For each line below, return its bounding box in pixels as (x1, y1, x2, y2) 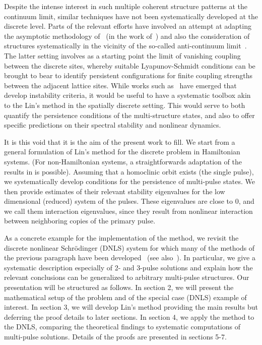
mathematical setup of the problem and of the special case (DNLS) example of (4, 292, 247, 302)
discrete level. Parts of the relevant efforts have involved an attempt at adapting (4, 21, 251, 31)
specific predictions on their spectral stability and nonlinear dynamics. (4, 120, 221, 130)
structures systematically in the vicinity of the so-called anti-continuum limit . (4, 40, 247, 51)
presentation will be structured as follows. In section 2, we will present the (4, 282, 234, 293)
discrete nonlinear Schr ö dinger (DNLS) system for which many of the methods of (4, 242, 255, 253)
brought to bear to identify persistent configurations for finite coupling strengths (4, 70, 253, 81)
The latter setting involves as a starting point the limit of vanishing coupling (4, 50, 241, 61)
